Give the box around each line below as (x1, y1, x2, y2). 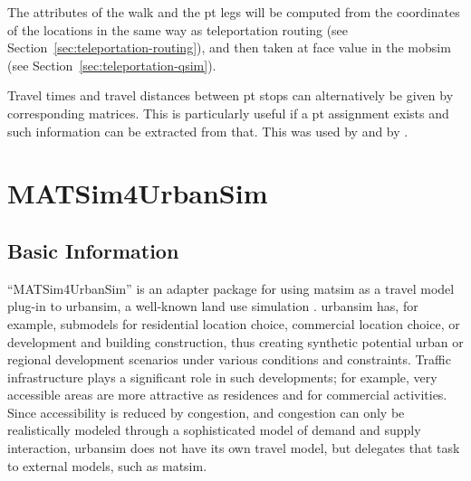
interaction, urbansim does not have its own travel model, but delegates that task (7, 439, 460, 457)
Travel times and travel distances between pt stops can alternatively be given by (7, 86, 454, 105)
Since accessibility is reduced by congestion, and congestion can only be (7, 402, 405, 421)
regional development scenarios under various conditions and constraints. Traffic (7, 350, 451, 369)
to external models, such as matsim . (7, 456, 207, 475)
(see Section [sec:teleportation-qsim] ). (7, 55, 216, 74)
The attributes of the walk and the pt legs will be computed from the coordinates (7, 3, 460, 21)
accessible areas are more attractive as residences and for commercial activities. (7, 385, 447, 404)
